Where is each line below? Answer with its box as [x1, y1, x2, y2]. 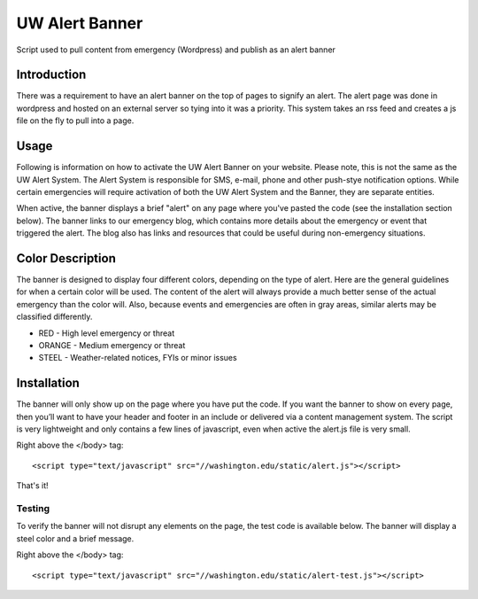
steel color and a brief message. [16, 533, 135, 544]
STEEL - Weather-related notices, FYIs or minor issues [38, 353, 238, 363]
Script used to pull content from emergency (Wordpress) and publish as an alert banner [16, 44, 336, 55]
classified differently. [16, 311, 93, 323]
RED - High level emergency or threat [38, 328, 175, 338]
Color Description [16, 251, 117, 266]
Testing [16, 502, 50, 514]
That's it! [16, 480, 49, 491]
